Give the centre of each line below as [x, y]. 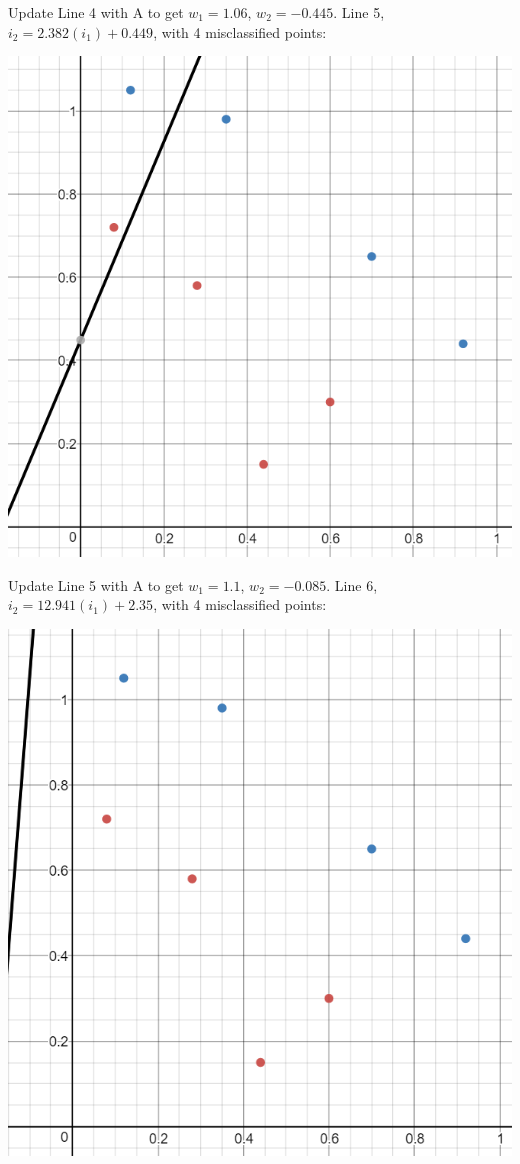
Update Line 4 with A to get [96, 12]
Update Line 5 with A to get [96, 584]
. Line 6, [352, 584]
